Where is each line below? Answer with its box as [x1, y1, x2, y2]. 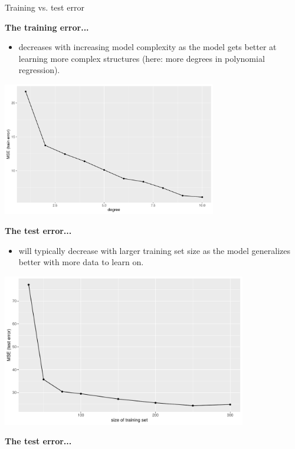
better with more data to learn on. [18, 256, 144, 268]
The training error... [5, 21, 89, 33]
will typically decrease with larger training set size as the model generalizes [18, 244, 290, 256]
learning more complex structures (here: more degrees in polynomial [18, 52, 265, 64]
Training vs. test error [5, 1, 84, 13]
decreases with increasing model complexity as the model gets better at [18, 41, 277, 53]
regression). [18, 64, 60, 76]
